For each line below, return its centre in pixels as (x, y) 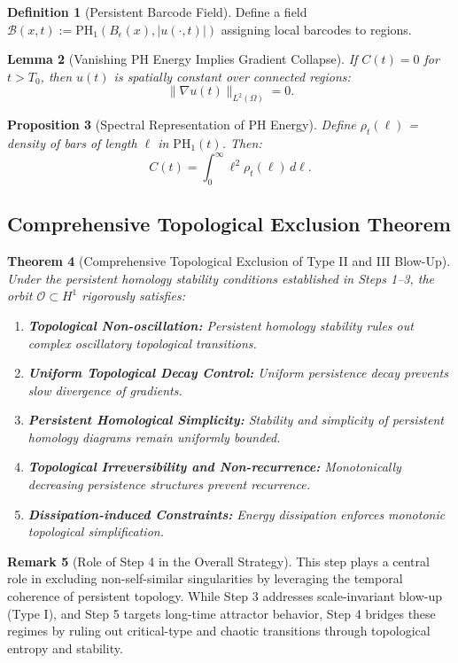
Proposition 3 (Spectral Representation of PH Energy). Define (182, 125)
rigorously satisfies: (133, 296)
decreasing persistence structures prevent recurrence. (169, 484)
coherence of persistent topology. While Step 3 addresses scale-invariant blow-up (225, 596)
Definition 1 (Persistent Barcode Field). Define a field (157, 12)
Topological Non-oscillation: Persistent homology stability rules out (221, 325)
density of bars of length (72, 143)
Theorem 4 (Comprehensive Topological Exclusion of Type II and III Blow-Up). (229, 261)
